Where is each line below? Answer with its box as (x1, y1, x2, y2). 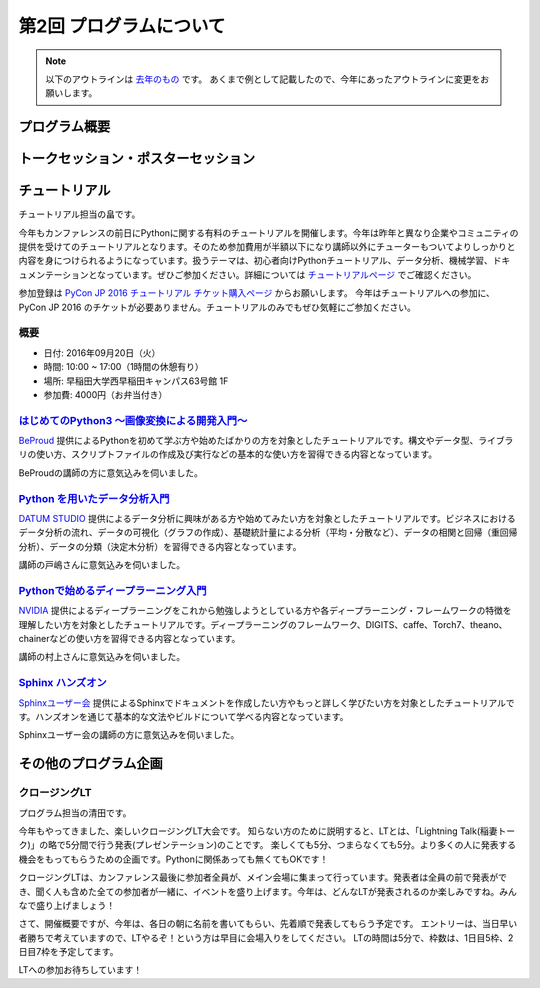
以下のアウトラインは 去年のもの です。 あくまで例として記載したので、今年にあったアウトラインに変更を (45, 73, 481, 85)
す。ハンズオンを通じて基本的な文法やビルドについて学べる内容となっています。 (18, 711, 349, 722)
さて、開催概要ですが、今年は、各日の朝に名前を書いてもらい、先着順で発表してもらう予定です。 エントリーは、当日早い (18, 918, 518, 930)
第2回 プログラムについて (18, 15, 226, 37)
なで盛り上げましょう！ (18, 899, 115, 911)
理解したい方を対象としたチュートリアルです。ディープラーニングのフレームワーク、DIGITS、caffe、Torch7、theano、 (18, 618, 508, 630)
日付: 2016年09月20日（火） (43, 346, 161, 359)
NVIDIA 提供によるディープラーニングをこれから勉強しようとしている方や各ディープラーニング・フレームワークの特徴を (18, 605, 512, 617)
